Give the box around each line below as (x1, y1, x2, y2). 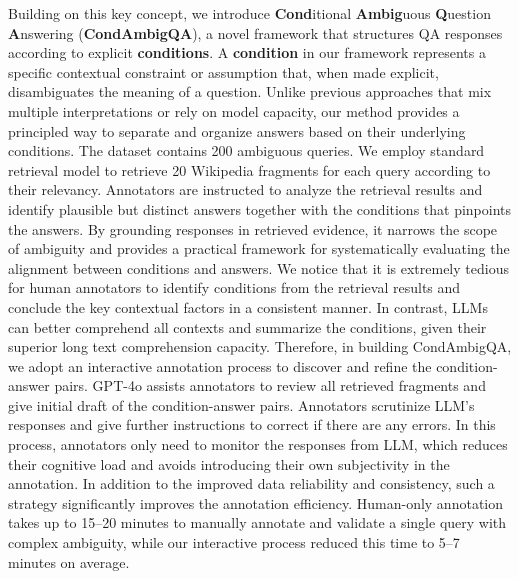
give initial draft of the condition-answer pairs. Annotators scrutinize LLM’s (8, 394, 475, 415)
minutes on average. (8, 551, 130, 572)
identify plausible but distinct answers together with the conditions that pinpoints (8, 198, 512, 219)
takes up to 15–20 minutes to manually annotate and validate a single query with (8, 512, 507, 533)
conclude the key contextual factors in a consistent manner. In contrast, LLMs (8, 296, 488, 317)
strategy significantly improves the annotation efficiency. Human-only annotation (8, 492, 504, 513)
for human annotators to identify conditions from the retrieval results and (8, 277, 461, 298)
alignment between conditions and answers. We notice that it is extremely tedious (8, 257, 509, 278)
